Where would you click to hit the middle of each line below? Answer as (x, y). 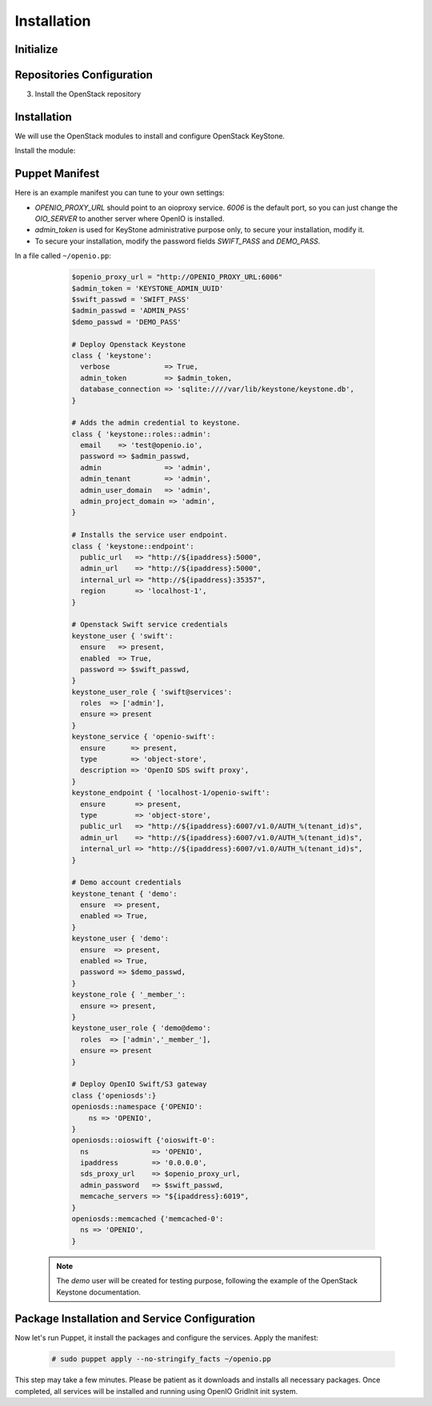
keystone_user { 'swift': (122, 636)
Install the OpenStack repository (88, 94)
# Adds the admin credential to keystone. (156, 423)
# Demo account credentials (126, 882)
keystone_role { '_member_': (129, 995)
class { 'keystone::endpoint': (133, 546)
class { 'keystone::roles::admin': (141, 434)
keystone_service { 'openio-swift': (144, 737)
